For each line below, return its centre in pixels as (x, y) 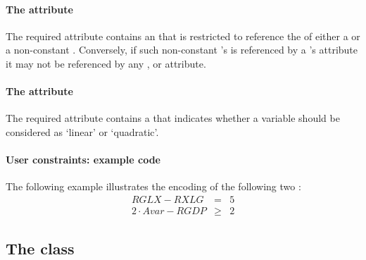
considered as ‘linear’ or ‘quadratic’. (82, 131)
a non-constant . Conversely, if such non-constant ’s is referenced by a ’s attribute (182, 50)
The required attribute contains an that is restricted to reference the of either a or (183, 36)
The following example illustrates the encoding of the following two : (153, 186)
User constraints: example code (83, 160)
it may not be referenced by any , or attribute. (106, 63)
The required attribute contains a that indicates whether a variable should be (173, 118)
